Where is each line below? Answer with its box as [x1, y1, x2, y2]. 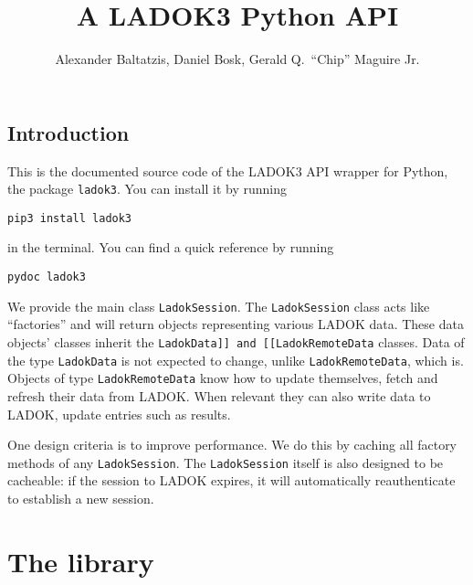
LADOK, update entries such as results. [7, 404, 231, 423]
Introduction [7, 118, 130, 146]
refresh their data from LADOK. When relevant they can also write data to [7, 386, 431, 405]
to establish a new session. [7, 488, 154, 507]
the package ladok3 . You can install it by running [7, 179, 287, 198]
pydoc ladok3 [7, 271, 86, 284]
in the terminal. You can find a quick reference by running [7, 238, 334, 257]
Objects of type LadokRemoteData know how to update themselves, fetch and [7, 368, 438, 388]
